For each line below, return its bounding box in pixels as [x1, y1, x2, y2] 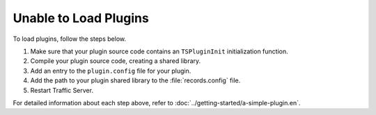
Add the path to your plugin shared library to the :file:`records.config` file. [30, 76, 241, 85]
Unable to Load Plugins [13, 10, 149, 26]
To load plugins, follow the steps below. [13, 35, 127, 43]
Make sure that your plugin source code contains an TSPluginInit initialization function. [30, 47, 288, 55]
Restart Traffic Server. [30, 86, 94, 94]
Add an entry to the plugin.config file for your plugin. [30, 67, 191, 75]
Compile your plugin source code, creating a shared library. [30, 57, 201, 65]
